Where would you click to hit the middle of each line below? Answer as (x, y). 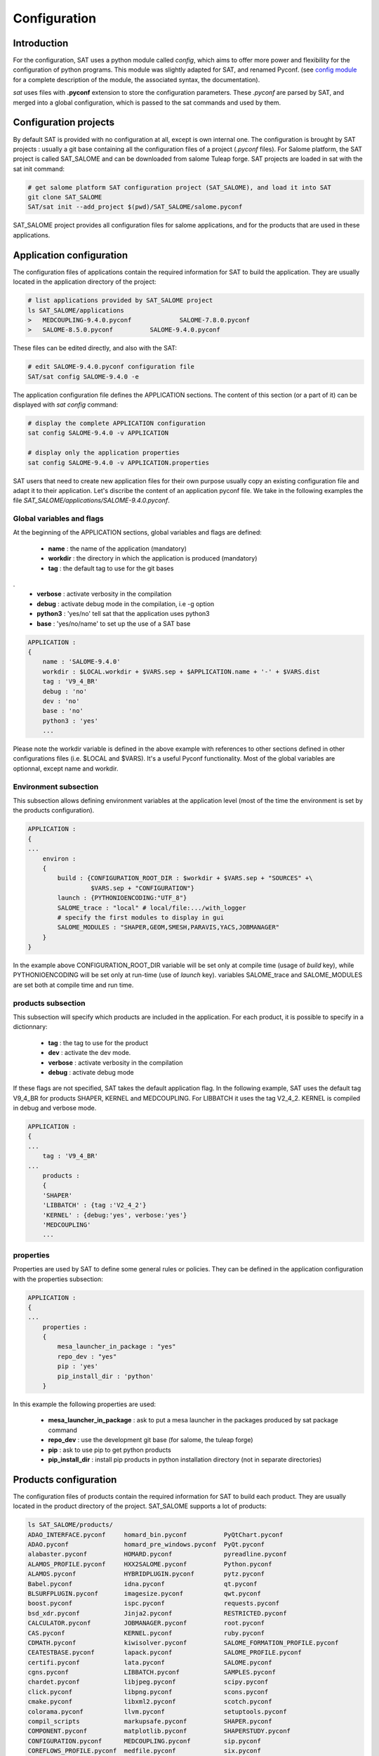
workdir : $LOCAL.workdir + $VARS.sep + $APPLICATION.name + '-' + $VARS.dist (181, 671)
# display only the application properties (104, 453)
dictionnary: (31, 1027)
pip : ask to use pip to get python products (109, 1450)
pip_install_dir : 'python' (106, 1376)
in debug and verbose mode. (55, 1108)
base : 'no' (63, 711)
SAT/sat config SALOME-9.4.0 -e (84, 376)
